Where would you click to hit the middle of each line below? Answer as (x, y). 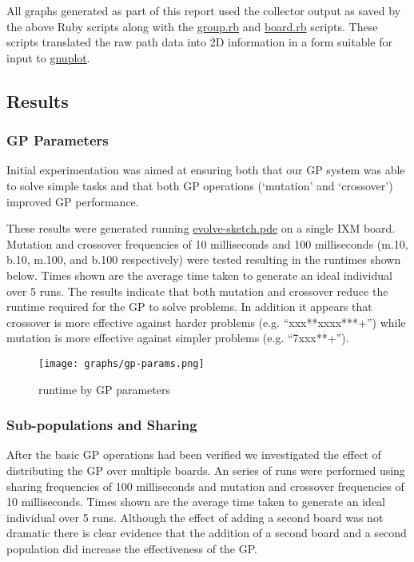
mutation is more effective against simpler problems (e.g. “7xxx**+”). (178, 338)
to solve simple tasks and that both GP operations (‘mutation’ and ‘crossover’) (200, 185)
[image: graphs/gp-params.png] (121, 363)
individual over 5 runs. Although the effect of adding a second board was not (195, 517)
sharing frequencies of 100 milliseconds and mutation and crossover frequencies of (205, 486)
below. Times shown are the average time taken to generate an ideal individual (199, 275)
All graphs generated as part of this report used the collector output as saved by (204, 10)
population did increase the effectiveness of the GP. (132, 548)
